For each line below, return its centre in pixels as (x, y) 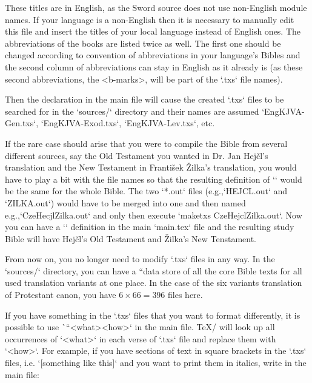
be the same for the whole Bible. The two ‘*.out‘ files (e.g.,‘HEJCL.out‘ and (146, 191)
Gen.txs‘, (22, 123)
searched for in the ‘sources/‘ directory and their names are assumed (132, 111)
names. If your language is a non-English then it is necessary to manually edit (150, 19)
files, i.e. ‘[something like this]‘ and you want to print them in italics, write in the (156, 363)
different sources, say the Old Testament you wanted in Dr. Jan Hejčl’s (137, 155)
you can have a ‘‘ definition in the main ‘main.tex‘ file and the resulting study (150, 227)
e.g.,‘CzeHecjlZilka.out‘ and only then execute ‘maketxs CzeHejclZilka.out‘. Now (154, 215)
